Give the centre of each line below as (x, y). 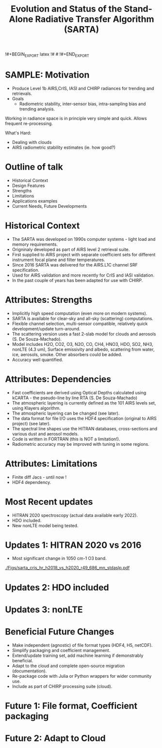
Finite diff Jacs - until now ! (39, 477)
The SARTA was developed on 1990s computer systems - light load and (84, 239)
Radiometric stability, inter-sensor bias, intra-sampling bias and (82, 104)
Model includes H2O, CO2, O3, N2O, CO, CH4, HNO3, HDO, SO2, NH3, (83, 344)
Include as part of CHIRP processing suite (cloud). (62, 686)
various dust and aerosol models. (45, 434)
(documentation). (29, 671)
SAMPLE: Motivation (47, 75)
